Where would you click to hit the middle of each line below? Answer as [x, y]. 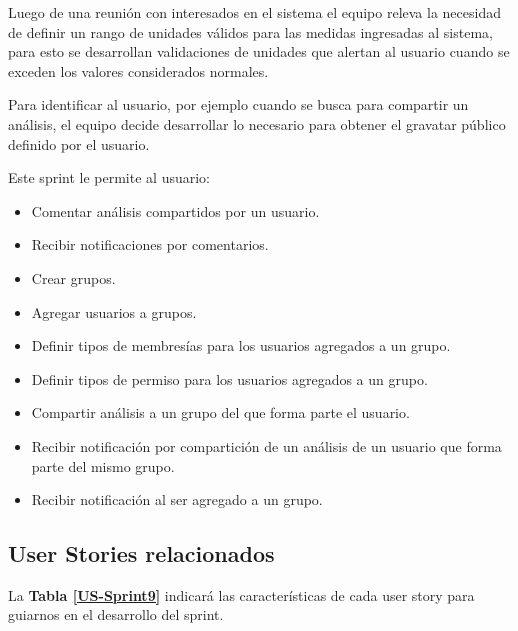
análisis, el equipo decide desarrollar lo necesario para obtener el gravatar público [257, 123]
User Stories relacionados [141, 553]
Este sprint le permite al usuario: [109, 177]
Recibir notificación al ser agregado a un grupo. [177, 499]
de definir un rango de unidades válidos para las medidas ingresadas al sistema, [250, 31]
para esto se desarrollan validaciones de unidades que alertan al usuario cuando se [259, 51]
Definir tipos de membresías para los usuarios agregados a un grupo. [241, 345]
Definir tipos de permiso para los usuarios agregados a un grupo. [229, 378]
